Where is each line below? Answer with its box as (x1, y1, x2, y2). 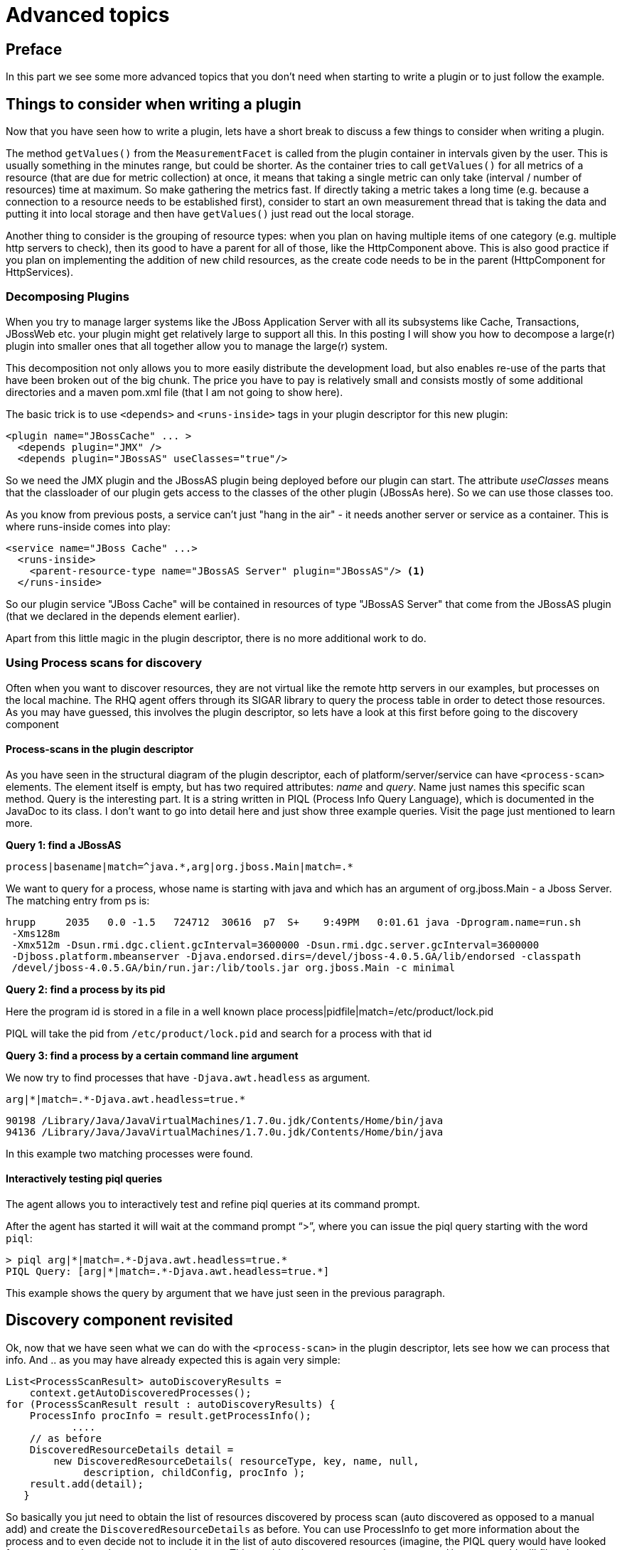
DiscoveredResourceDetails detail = (29, 1443, 234, 1455)
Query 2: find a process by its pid (6, 983, 166, 995)
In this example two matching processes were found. (6, 1147, 253, 1160)
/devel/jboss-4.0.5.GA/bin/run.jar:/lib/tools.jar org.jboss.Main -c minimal (11, 961, 456, 973)
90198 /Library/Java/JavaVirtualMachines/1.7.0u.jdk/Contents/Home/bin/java (6, 1114, 444, 1126)
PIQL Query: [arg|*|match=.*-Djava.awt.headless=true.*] (6, 1265, 330, 1277)
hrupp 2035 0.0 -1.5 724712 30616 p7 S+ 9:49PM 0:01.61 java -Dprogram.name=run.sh (6, 916, 581, 928)
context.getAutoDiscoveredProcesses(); (29, 1386, 252, 1399)
